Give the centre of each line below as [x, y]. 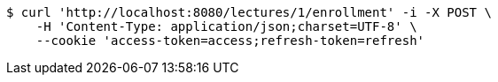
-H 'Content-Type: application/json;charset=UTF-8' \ [226, 26]
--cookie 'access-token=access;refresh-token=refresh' [230, 41]
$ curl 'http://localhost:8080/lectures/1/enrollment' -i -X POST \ [249, 12]
